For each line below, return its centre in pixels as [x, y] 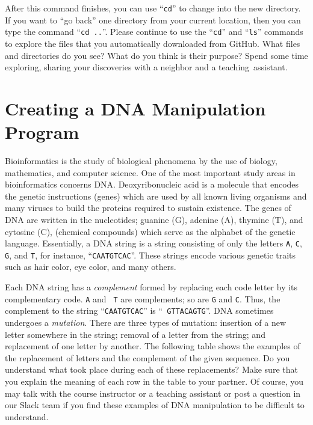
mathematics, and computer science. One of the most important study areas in [150, 172]
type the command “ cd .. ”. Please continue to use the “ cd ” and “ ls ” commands [154, 32]
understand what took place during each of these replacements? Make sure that [151, 369]
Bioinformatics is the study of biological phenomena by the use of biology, [141, 161]
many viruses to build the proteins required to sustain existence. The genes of [148, 208]
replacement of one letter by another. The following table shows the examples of [153, 346]
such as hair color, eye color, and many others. [91, 267]
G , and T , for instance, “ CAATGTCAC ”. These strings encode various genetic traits [150, 255]
